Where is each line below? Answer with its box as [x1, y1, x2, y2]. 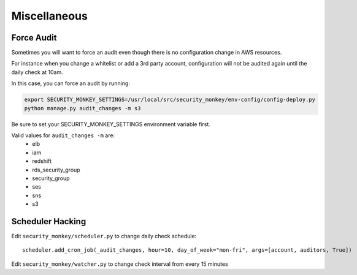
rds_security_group [32, 166, 80, 173]
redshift [32, 157, 52, 165]
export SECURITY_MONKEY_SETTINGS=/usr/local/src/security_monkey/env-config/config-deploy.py [24, 96, 316, 104]
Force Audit [11, 32, 57, 43]
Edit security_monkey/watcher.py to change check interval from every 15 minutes [11, 260, 228, 268]
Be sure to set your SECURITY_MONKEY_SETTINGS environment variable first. [11, 120, 211, 128]
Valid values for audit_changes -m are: [11, 132, 115, 139]
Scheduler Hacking [11, 216, 86, 227]
